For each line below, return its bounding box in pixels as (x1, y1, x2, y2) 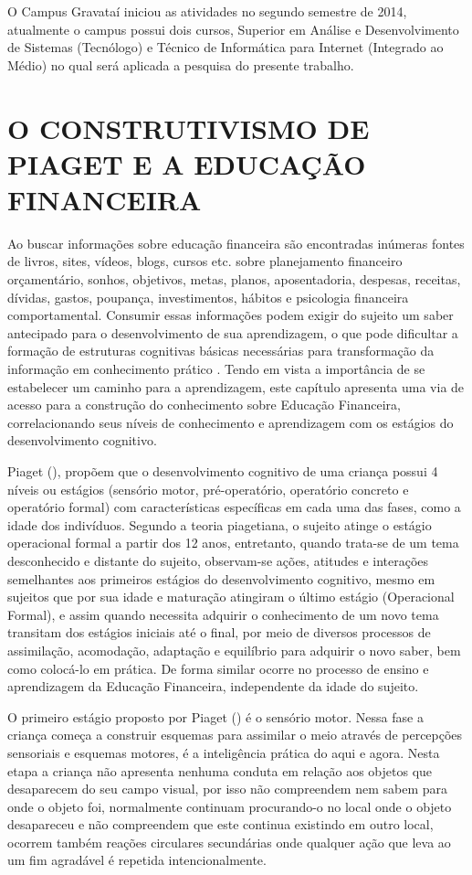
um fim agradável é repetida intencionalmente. (7, 850, 267, 870)
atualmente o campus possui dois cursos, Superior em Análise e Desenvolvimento (7, 19, 459, 38)
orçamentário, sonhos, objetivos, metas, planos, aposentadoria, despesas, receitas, (7, 270, 461, 289)
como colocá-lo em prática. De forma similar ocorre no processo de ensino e (7, 658, 429, 678)
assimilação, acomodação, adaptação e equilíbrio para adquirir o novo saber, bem (7, 640, 461, 659)
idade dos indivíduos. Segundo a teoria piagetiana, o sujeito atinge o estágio (7, 515, 432, 534)
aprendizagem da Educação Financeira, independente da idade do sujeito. (7, 677, 419, 696)
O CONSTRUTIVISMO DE (7, 109, 370, 146)
